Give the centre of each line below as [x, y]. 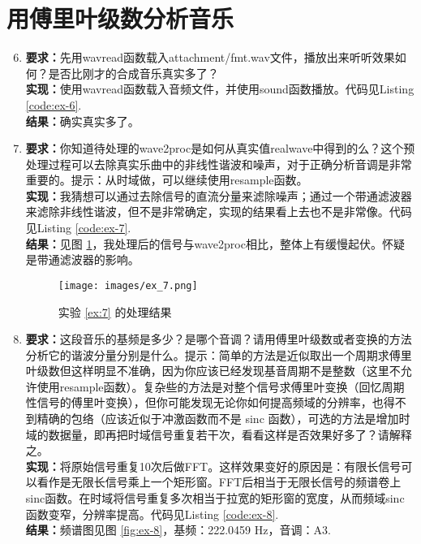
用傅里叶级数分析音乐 [120, 18]
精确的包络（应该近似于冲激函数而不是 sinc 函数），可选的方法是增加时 [223, 419]
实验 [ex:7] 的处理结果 [115, 311]
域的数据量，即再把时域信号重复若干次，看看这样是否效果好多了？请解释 [219, 434]
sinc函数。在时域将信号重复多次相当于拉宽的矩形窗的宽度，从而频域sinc [215, 498]
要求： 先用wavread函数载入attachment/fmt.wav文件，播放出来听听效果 [210, 57]
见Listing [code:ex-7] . [78, 228]
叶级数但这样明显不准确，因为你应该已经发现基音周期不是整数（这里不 [213, 371]
